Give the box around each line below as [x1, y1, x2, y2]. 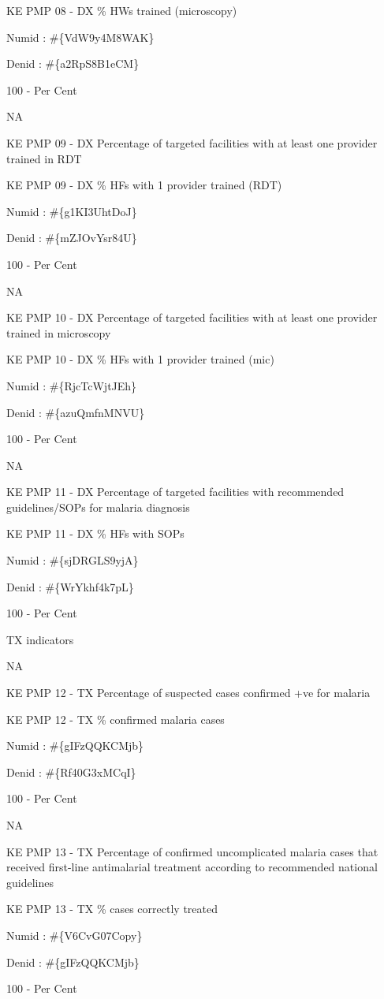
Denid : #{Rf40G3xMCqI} [6, 763, 136, 780]
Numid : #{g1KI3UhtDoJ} [6, 203, 137, 219]
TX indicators [6, 631, 74, 647]
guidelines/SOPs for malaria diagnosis [6, 498, 190, 515]
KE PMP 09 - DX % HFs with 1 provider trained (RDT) [6, 177, 282, 193]
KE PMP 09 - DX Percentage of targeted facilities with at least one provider [6, 134, 378, 151]
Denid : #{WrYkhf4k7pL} [6, 578, 134, 595]
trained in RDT [6, 150, 82, 166]
